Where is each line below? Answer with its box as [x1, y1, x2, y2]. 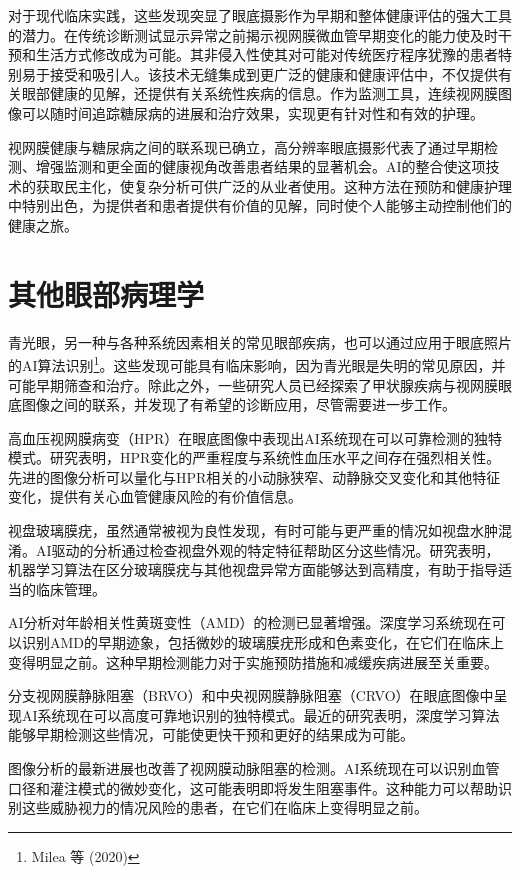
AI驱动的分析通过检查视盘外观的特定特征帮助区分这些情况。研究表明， [35, 539, 500, 560]
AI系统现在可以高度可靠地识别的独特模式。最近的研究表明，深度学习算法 [21, 704, 500, 725]
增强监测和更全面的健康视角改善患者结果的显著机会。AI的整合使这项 [35, 156, 486, 177]
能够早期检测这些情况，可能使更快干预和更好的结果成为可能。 [8, 724, 414, 745]
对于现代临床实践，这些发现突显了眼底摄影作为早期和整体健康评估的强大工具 [8, 5, 512, 25]
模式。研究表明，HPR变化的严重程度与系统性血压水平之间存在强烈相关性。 [8, 447, 501, 468]
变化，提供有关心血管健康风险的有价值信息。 [8, 486, 302, 507]
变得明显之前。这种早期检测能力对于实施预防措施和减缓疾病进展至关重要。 [8, 651, 498, 672]
